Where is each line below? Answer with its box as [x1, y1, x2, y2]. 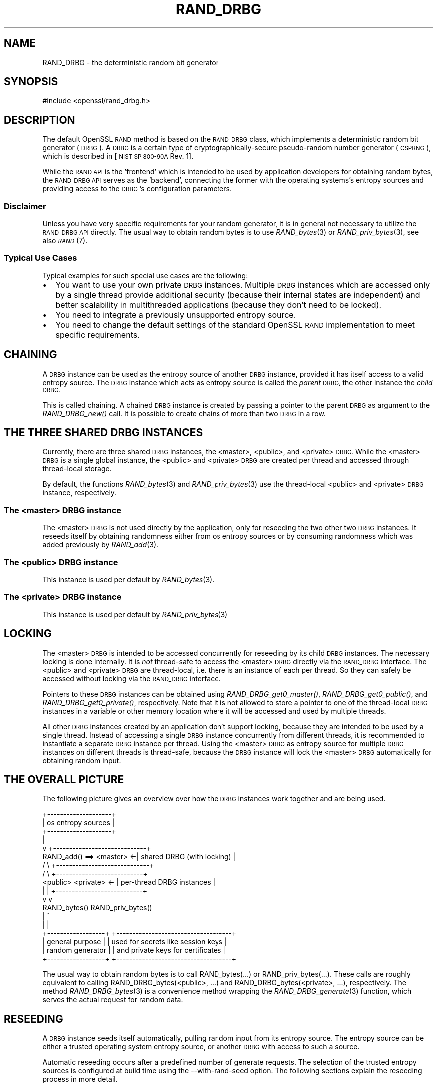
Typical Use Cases [4, 253, 77, 263]
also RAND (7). [42, 236, 88, 245]
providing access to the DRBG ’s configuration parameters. [42, 184, 232, 193]
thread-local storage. [42, 464, 112, 473]
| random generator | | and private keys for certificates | [42, 946, 225, 955]
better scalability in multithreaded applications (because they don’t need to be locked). [55, 299, 382, 310]
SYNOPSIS [4, 75, 58, 88]
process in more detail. [42, 1075, 118, 1084]
